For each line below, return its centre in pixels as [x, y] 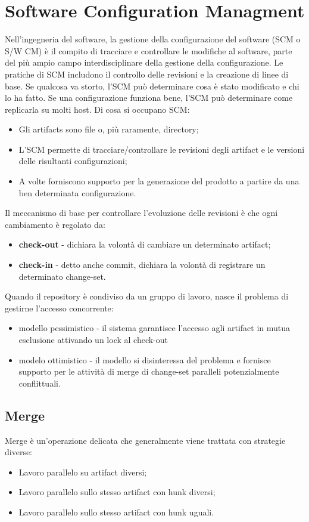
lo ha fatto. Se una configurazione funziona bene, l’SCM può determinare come [149, 98]
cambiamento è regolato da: [55, 224]
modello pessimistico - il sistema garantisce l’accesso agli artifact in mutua [154, 328]
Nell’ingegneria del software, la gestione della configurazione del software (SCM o [153, 39]
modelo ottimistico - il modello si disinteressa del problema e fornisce [145, 359]
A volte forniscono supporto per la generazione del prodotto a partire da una [159, 181]
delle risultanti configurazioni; [73, 161]
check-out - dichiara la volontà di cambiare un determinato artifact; [145, 244]
